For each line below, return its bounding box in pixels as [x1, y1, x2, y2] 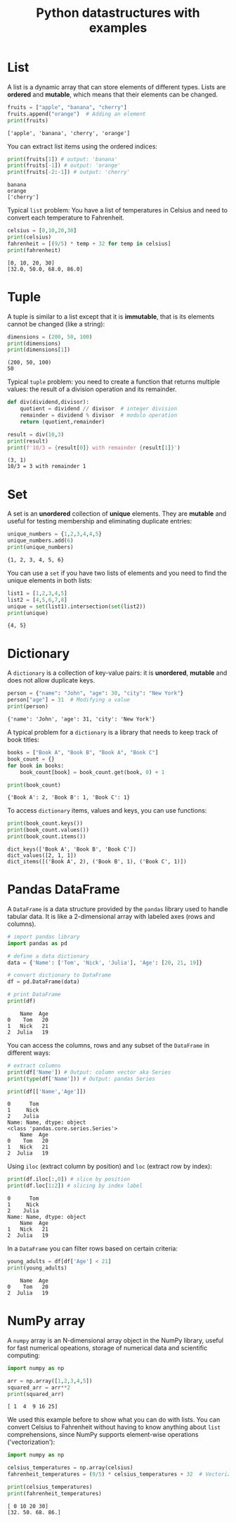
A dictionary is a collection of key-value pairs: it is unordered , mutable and [7, 668, 228, 677]
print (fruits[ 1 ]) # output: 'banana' [7, 156, 118, 163]
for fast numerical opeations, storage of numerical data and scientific [7, 1343, 208, 1352]
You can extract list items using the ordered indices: [7, 142, 158, 151]
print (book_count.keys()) [7, 820, 83, 827]
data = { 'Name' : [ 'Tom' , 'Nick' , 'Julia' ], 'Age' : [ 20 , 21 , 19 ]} [7, 959, 202, 966]
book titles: [7, 735, 40, 744]
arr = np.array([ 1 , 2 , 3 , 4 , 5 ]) [7, 1377, 93, 1384]
